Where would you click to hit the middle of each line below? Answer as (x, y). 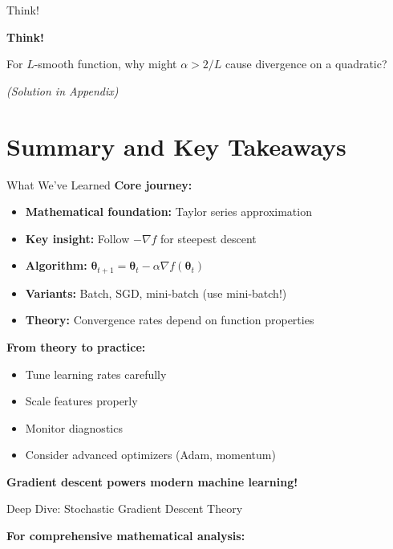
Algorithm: (56, 265)
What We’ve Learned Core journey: (99, 184)
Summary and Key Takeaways (176, 146)
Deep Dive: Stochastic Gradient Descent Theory (125, 508)
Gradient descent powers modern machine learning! (152, 481)
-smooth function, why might (105, 64)
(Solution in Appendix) (63, 90)
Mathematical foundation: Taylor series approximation (168, 211)
